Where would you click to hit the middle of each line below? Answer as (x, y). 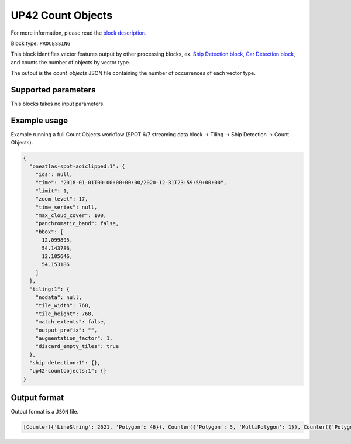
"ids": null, (54, 175)
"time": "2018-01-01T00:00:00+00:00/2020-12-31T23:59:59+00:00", (131, 183)
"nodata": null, (58, 297)
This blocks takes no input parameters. (58, 104)
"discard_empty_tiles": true (77, 346)
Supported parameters (53, 90)
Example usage (39, 120)
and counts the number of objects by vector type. (71, 62)
